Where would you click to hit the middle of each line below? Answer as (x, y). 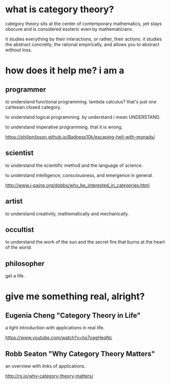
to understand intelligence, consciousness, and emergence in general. (79, 175)
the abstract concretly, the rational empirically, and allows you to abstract (82, 44)
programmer (26, 89)
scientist (20, 153)
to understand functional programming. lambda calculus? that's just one (81, 101)
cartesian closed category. (33, 107)
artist (14, 201)
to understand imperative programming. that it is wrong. (64, 127)
